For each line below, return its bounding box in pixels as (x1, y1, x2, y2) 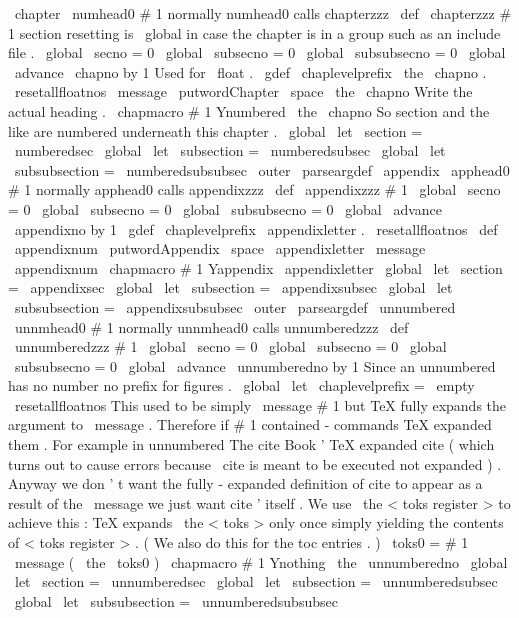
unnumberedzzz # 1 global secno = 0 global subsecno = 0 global (14, 336, 447, 357)
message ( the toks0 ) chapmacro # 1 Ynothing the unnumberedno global (14, 551, 508, 572)
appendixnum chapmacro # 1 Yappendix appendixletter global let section (14, 257, 503, 278)
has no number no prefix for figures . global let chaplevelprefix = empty (8, 375, 475, 396)
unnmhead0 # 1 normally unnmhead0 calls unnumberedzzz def (14, 316, 409, 337)
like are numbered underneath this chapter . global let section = (8, 120, 423, 141)
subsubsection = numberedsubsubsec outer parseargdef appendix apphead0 (14, 159, 510, 180)
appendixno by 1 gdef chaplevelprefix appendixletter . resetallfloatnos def (14, 218, 498, 239)
